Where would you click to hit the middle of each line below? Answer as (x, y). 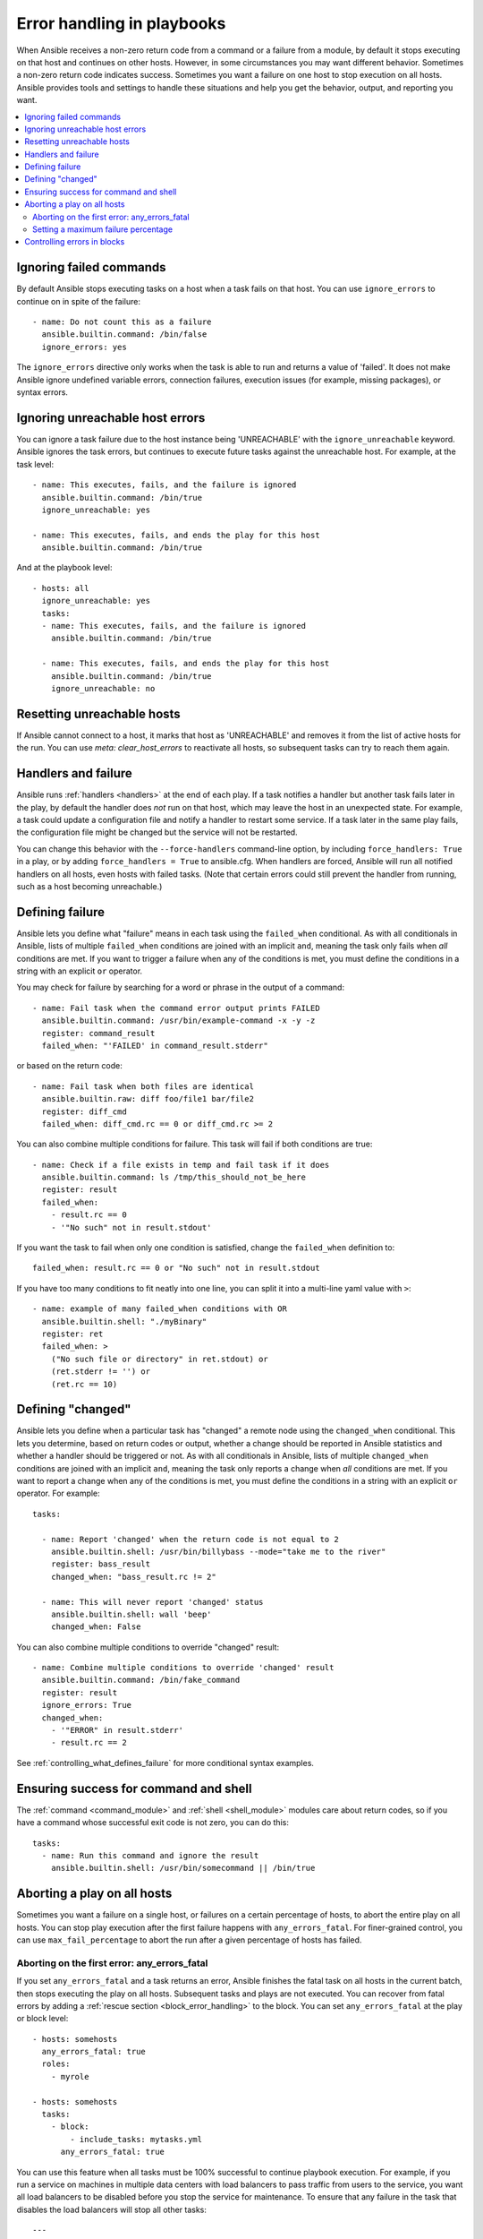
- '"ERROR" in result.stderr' (117, 1730)
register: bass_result (101, 1564)
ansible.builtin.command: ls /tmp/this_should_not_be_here (174, 1177)
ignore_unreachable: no (103, 688)
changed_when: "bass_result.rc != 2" (133, 1577)
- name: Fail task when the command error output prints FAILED (177, 1008)
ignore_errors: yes (84, 347)
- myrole (70, 2076)
